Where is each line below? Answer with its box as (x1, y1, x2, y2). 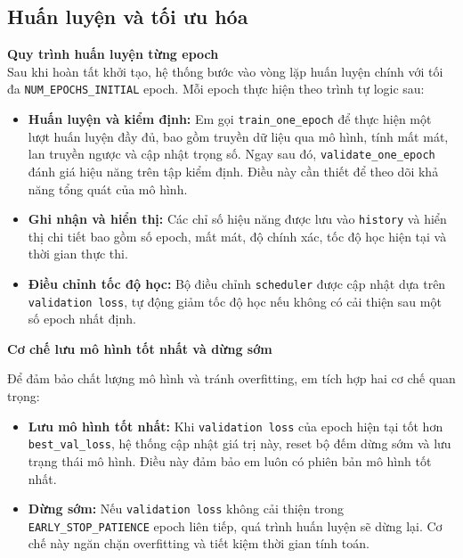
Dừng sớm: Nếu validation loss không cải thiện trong (28, 499, 344, 518)
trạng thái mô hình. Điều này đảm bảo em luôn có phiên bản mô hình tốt (28, 451, 432, 470)
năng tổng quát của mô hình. (28, 179, 188, 198)
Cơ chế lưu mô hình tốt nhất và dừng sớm (7, 339, 272, 357)
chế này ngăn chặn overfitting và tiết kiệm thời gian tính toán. (28, 534, 370, 553)
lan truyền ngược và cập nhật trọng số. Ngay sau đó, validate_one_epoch (28, 144, 435, 163)
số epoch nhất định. (28, 309, 136, 328)
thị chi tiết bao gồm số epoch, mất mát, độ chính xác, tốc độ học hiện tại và (28, 226, 447, 245)
